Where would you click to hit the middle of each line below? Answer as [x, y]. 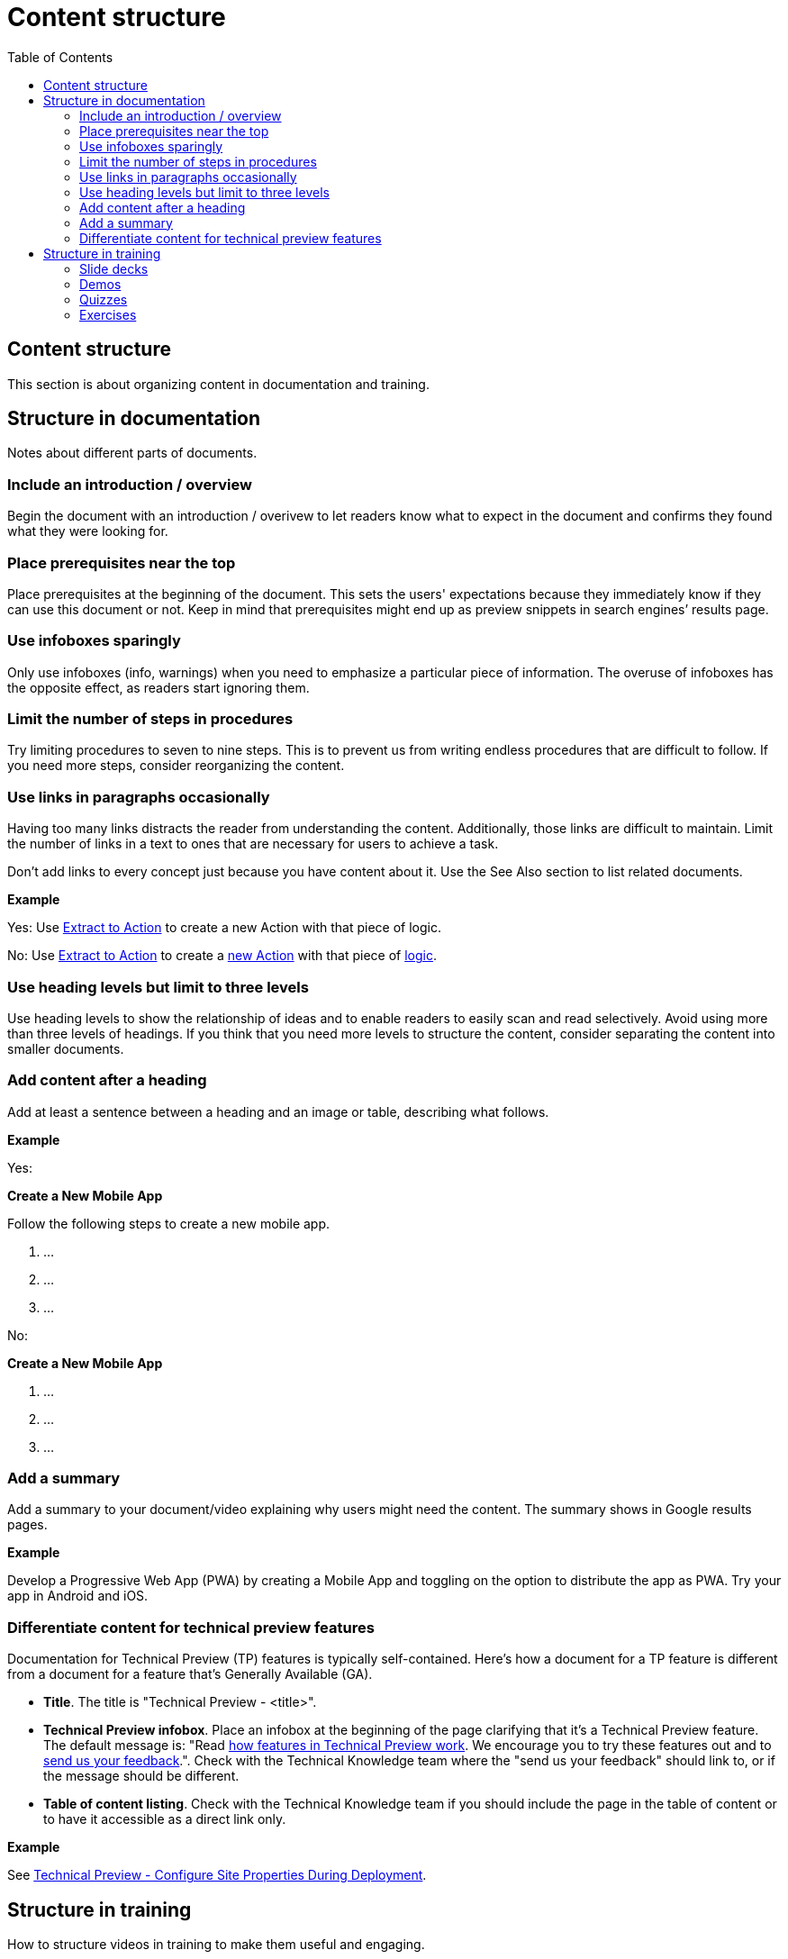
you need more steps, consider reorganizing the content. [176, 766]
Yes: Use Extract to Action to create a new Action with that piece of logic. [224, 928]
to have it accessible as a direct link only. [165, 1819]
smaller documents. [66, 1048]
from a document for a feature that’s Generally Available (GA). [190, 1674]
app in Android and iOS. [78, 1596]
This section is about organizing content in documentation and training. [218, 384]
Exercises [108, 314]
